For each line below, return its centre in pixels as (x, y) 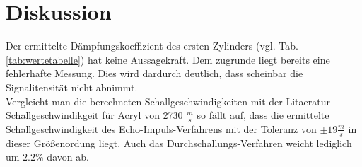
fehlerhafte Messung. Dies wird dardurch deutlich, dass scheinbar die (154, 73)
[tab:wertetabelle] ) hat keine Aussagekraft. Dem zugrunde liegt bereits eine (168, 59)
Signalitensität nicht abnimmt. (72, 87)
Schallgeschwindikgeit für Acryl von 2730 (94, 115)
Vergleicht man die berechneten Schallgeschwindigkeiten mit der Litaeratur (168, 101)
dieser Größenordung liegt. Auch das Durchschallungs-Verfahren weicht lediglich (179, 143)
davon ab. (68, 157)
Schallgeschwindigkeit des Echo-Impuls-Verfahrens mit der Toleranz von (161, 128)
